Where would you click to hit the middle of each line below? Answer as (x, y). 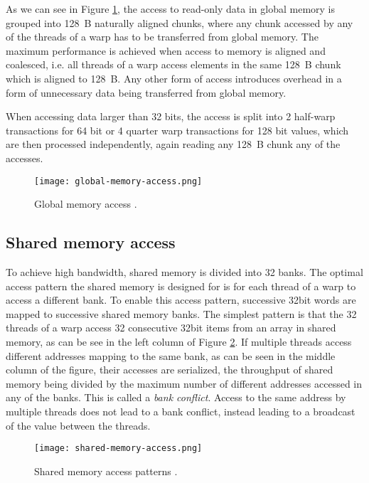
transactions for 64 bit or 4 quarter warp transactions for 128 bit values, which (177, 130)
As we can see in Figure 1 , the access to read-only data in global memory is (171, 9)
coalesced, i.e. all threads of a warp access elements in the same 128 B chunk (173, 64)
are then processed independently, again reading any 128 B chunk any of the (173, 144)
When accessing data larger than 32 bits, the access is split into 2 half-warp (171, 116)
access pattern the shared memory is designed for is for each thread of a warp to (181, 286)
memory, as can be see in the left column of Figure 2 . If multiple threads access (179, 341)
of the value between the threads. (78, 425)
